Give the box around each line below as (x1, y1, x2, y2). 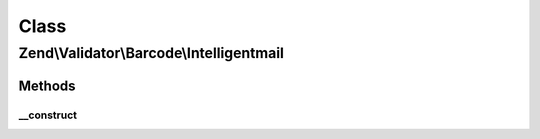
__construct (18, 108, 78, 122)
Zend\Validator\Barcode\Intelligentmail (18, 44, 285, 62)
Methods (18, 77, 76, 94)
